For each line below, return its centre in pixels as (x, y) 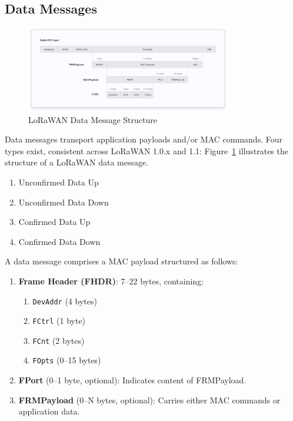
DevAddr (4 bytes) (65, 301)
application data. (49, 411)
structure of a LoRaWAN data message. (77, 162)
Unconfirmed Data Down (64, 202)
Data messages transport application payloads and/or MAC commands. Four (144, 139)
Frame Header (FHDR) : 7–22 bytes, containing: (111, 281)
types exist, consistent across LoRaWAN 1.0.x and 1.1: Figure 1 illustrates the (146, 150)
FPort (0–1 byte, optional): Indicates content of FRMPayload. (132, 380)
